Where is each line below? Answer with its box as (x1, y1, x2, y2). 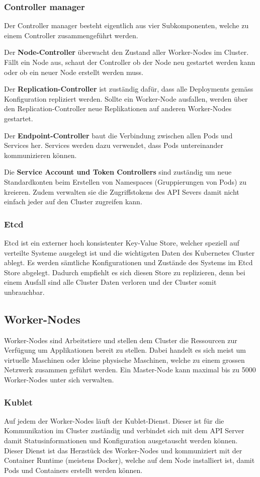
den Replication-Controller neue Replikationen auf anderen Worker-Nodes (4, 103, 232, 114)
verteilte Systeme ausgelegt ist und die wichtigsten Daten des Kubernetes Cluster (4, 247, 255, 258)
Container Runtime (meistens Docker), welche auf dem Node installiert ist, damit (4, 455, 255, 465)
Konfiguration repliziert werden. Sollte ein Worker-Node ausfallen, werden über (4, 93, 248, 104)
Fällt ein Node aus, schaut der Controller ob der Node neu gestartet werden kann (4, 57, 255, 67)
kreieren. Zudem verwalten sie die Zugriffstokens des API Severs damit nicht (4, 186, 239, 197)
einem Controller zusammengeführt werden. (4, 30, 138, 40)
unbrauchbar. (4, 286, 45, 297)
